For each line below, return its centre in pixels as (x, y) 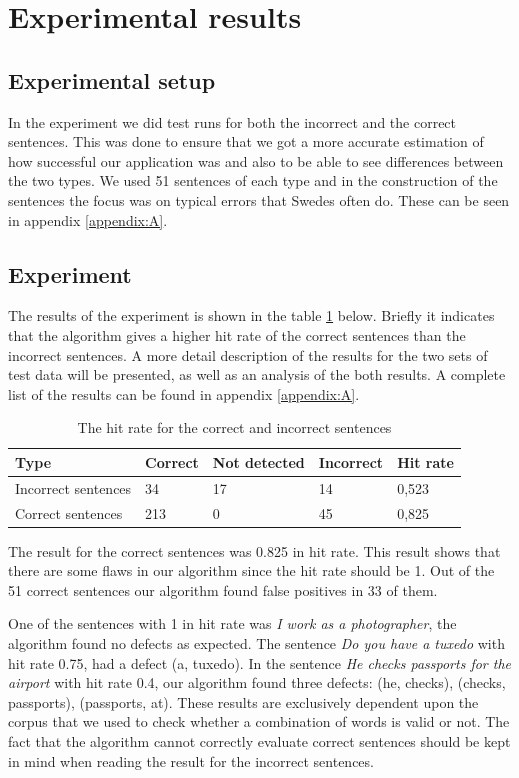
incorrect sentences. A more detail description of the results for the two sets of (248, 354)
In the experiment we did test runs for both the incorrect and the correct (232, 121)
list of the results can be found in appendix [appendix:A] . (184, 393)
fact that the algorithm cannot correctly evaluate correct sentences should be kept (259, 741)
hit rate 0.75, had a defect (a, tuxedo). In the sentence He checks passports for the (259, 662)
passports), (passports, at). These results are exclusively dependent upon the (243, 701)
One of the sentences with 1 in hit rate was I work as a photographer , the (232, 623)
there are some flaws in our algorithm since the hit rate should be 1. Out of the (251, 570)
